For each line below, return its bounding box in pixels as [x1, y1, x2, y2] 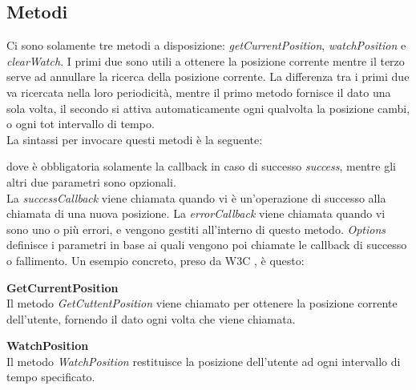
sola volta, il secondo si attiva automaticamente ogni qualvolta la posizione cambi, [6, 99, 410, 116]
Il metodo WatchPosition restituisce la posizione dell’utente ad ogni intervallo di [6, 352, 401, 369]
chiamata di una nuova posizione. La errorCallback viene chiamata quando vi [6, 205, 386, 222]
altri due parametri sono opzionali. [6, 173, 176, 190]
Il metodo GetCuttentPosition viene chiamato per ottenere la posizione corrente [6, 295, 398, 312]
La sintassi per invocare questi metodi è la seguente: [6, 131, 263, 147]
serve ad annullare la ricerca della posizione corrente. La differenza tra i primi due [6, 68, 410, 85]
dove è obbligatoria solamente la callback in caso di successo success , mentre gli [6, 158, 396, 175]
